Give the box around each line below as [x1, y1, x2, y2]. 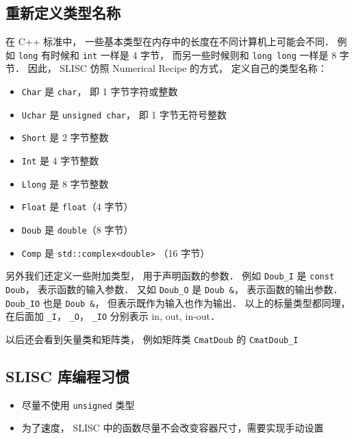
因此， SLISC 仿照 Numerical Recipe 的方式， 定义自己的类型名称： [27, 61, 327, 75]
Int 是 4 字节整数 [21, 153, 99, 168]
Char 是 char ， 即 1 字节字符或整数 [21, 84, 178, 99]
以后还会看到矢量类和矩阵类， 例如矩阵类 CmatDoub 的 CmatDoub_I [5, 331, 299, 346]
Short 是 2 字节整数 [21, 130, 109, 145]
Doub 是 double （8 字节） [21, 222, 134, 236]
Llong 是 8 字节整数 [21, 176, 109, 190]
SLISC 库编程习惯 [5, 365, 130, 386]
